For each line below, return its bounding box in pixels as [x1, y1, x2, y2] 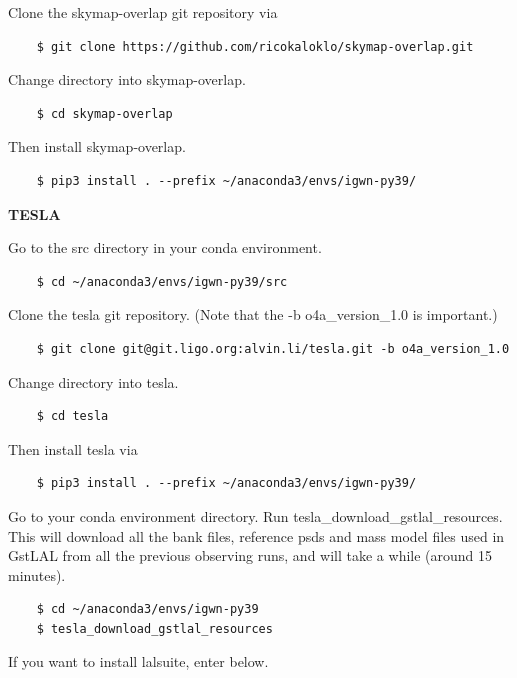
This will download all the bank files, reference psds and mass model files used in [8, 525, 505, 546]
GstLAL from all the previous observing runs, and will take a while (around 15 [8, 545, 493, 566]
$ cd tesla [36, 409, 109, 424]
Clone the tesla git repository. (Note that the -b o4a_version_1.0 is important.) [8, 304, 498, 325]
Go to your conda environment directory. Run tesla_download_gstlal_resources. [8, 505, 503, 526]
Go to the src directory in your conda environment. [8, 237, 322, 258]
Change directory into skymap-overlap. [8, 69, 246, 90]
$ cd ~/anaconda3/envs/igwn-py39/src [36, 274, 288, 289]
